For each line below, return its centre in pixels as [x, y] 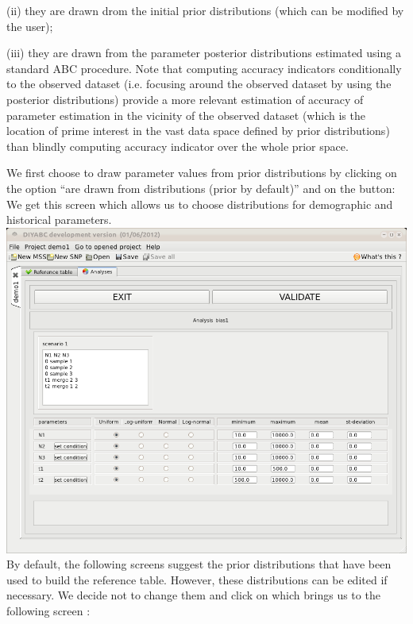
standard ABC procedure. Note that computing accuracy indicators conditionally [204, 68]
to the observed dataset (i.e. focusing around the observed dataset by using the [199, 84]
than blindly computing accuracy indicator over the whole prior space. [178, 146]
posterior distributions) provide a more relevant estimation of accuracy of [185, 99]
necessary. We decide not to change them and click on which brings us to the [193, 595]
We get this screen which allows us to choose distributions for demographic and [200, 204]
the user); [30, 26]
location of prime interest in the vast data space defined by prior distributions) [198, 131]
